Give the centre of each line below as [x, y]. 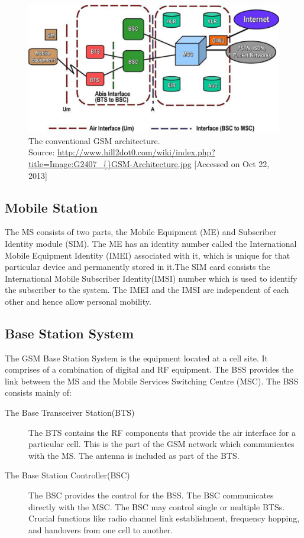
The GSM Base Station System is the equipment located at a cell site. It [137, 358]
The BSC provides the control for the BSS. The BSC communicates [151, 495]
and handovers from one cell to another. [101, 529]
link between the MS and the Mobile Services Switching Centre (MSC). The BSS [152, 381]
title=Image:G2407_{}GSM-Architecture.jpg [110, 163]
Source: [42, 152]
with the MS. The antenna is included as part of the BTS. [134, 455]
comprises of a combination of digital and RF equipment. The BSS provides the [149, 369]
